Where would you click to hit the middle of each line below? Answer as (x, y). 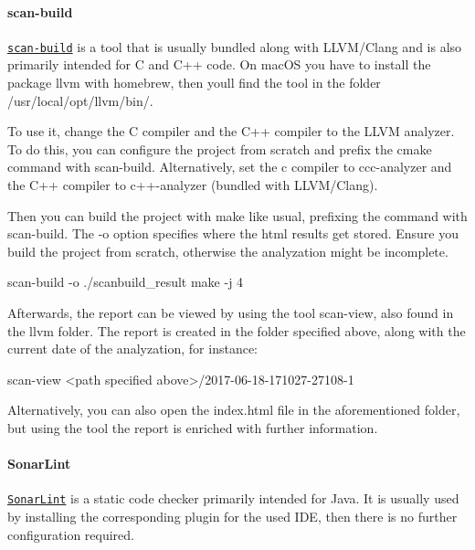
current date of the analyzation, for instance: (132, 349)
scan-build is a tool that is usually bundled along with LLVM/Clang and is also (235, 46)
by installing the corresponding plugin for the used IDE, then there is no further (232, 516)
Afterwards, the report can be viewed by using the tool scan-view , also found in (231, 312)
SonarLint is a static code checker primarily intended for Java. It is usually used (233, 498)
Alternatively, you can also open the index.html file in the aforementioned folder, (234, 410)
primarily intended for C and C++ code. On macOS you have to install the (219, 64)
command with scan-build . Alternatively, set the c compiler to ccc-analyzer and (230, 167)
